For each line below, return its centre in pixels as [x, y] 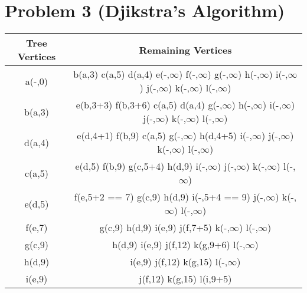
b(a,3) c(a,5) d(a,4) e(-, [122, 74]
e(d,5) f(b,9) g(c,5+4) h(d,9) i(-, [141, 166]
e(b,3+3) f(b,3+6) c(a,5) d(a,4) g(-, [149, 105]
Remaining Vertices [185, 50]
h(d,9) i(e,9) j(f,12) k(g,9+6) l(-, [179, 245]
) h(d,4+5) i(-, [222, 136]
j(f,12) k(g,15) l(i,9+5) [185, 279]
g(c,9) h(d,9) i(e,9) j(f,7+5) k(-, [164, 228]
